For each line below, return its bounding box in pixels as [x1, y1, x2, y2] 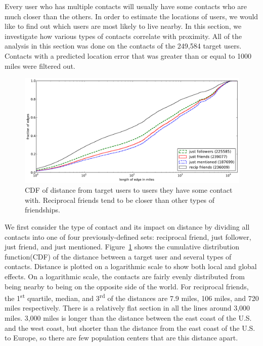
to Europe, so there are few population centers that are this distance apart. [5, 332, 238, 343]
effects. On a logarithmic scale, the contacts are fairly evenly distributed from [5, 271, 245, 281]
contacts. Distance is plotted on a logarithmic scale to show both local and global [5, 261, 257, 272]
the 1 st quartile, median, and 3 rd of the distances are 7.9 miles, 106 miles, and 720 [5, 291, 259, 303]
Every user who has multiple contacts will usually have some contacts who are [5, 1, 247, 11]
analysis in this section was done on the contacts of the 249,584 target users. [5, 40, 242, 51]
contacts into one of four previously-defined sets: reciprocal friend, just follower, [5, 231, 251, 242]
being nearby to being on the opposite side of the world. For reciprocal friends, [5, 281, 249, 291]
